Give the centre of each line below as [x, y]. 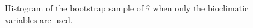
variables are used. [39, 19]
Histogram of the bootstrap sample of [74, 8]
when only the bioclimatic [201, 8]
